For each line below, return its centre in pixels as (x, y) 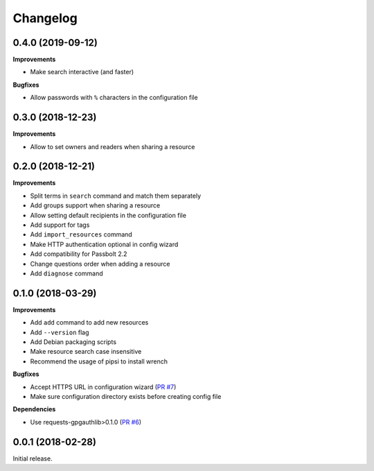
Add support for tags (60, 225)
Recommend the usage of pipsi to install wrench (99, 361)
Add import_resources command (81, 234)
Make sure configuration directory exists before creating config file (126, 396)
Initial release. (33, 459)
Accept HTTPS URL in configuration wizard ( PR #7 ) (103, 387)
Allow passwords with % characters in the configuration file (114, 98)
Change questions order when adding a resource (100, 264)
